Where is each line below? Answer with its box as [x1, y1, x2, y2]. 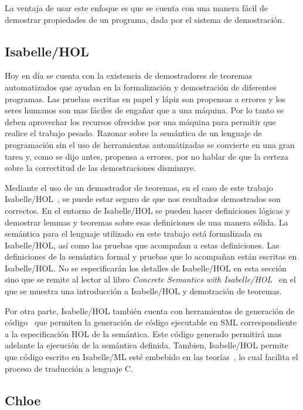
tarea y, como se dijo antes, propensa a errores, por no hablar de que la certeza [5, 150, 288, 162]
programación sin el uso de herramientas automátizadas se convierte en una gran [5, 138, 295, 150]
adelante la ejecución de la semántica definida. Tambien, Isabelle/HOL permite [5, 339, 288, 351]
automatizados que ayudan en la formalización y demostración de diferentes [5, 80, 277, 93]
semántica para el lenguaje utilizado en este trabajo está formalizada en [5, 227, 262, 240]
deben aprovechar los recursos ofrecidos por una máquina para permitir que [5, 115, 276, 127]
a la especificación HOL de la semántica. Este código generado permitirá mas [5, 327, 282, 340]
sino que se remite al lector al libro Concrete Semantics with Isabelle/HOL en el [5, 273, 296, 285]
